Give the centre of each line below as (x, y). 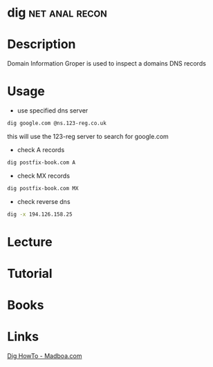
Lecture (30, 242)
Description (41, 45)
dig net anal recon (57, 13)
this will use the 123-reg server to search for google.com (88, 136)
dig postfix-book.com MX (43, 188)
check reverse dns (44, 201)
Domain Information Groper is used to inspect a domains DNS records (106, 64)
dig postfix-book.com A (41, 162)
